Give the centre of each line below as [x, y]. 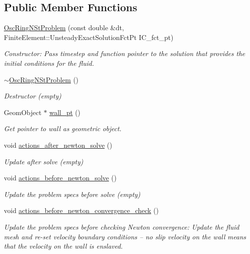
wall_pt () [65, 112]
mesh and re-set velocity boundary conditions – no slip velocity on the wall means [125, 236]
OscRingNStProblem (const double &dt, [64, 28]
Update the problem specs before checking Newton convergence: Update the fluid [122, 226]
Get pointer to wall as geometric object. [63, 128]
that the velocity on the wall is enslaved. [63, 246]
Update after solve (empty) [44, 161]
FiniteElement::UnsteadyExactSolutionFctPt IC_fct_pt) [89, 37]
